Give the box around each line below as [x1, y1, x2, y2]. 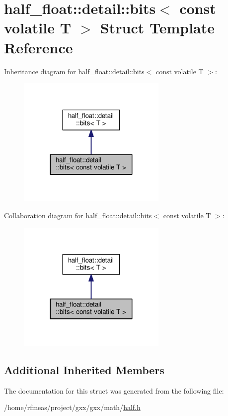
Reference [4, 37, 73, 57]
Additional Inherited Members [4, 362, 164, 378]
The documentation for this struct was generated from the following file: [4, 385, 224, 396]
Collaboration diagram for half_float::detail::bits [4, 210, 152, 221]
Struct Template [100, 17, 215, 38]
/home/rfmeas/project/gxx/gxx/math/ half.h [4, 402, 141, 413]
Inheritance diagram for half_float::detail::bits [4, 66, 145, 76]
